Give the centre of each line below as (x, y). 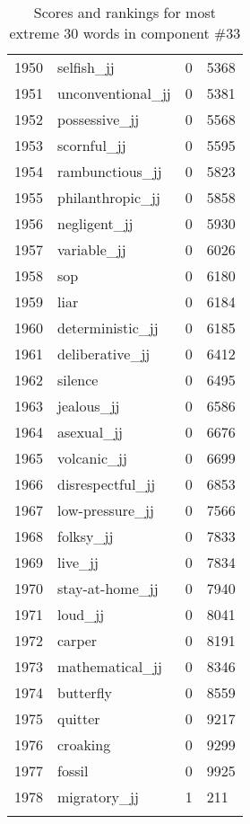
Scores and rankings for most (125, 12)
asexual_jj (91, 432)
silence (78, 380)
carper (78, 640)
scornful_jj (92, 145)
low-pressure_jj (106, 510)
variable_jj (92, 249)
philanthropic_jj (109, 197)
